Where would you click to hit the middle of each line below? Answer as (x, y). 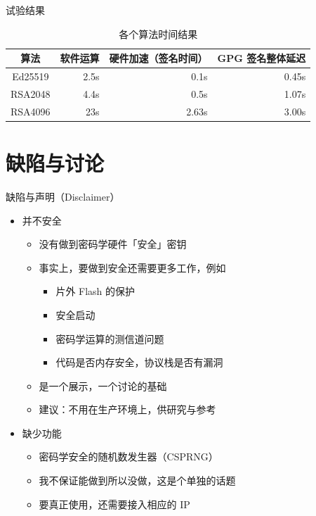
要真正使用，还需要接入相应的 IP (114, 504)
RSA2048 (31, 93)
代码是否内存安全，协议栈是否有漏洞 (139, 362)
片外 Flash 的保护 (96, 291)
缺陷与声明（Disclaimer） (63, 196)
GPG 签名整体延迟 (262, 58)
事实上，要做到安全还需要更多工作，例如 (132, 267)
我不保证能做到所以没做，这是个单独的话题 (137, 480)
